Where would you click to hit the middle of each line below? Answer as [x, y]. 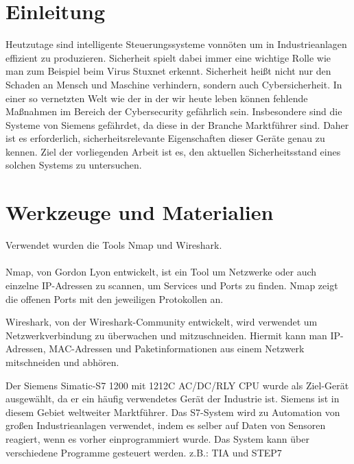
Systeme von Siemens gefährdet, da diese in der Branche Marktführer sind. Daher [177, 124]
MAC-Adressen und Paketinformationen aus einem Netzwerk [177, 349]
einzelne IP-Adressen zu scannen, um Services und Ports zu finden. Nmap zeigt [172, 285]
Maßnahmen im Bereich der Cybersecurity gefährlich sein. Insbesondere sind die [174, 111]
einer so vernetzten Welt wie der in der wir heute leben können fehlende [157, 98]
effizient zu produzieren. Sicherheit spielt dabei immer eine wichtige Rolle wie [168, 57]
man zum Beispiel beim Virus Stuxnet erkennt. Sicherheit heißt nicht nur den [168, 71]
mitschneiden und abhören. [62, 362]
